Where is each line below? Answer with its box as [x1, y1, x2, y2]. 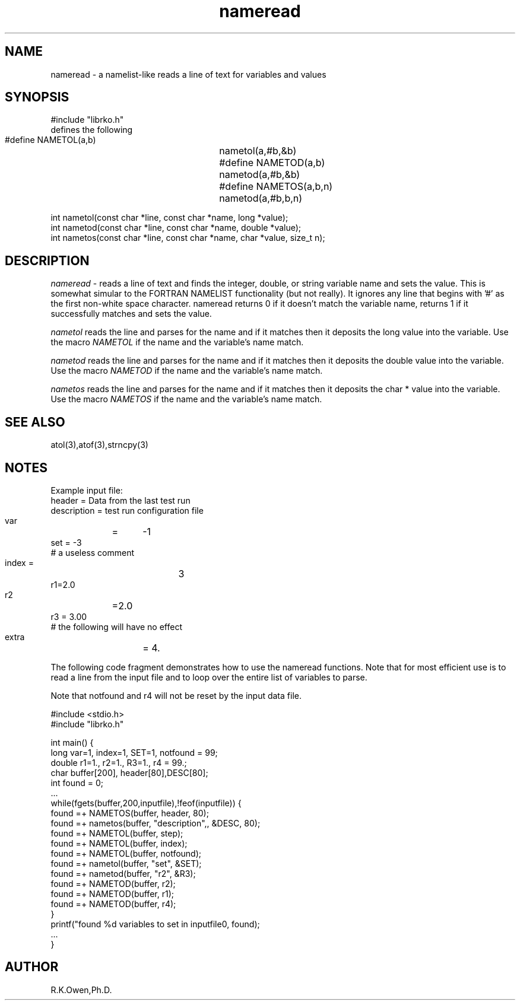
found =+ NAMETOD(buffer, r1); [50, 888, 174, 899]
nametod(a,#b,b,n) [219, 192, 303, 205]
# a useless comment [50, 547, 135, 558]
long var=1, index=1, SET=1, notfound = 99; [50, 747, 218, 758]
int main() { [50, 737, 94, 748]
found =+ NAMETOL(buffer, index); [50, 838, 188, 848]
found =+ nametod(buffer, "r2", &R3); [50, 868, 196, 879]
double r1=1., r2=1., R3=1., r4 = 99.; [50, 757, 187, 768]
